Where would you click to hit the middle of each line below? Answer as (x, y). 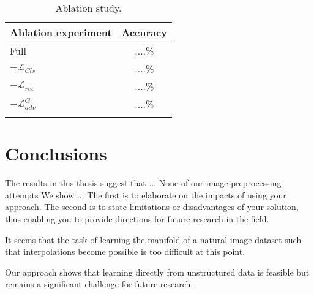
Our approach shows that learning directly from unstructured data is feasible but (157, 272)
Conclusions (56, 153)
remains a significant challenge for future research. (99, 284)
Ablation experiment (61, 32)
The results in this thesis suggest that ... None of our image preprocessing (143, 183)
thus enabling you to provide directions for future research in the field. (137, 218)
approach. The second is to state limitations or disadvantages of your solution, (152, 207)
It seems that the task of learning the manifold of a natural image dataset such (153, 239)
